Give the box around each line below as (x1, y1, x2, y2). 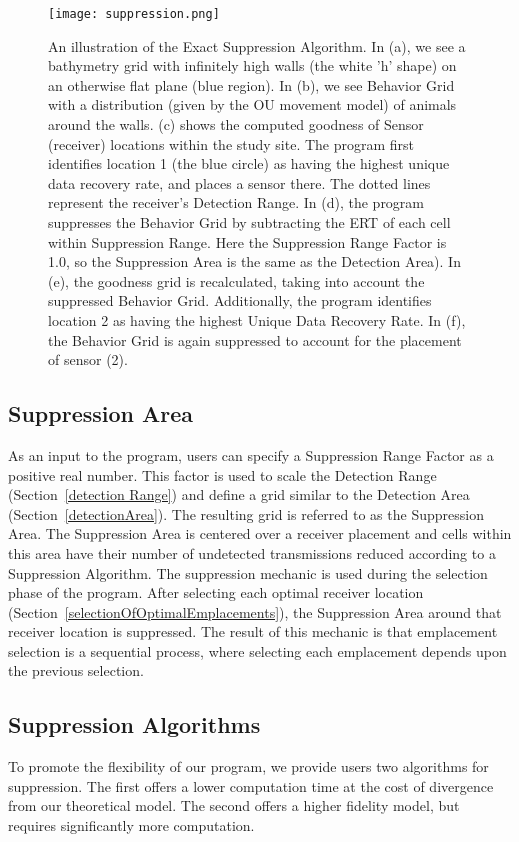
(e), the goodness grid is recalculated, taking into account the (48, 270, 425, 291)
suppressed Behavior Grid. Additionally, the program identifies (48, 290, 432, 311)
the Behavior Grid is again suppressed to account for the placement (48, 329, 462, 350)
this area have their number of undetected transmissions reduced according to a (8, 542, 496, 563)
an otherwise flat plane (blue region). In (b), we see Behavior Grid (48, 74, 455, 95)
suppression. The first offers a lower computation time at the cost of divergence (8, 775, 494, 796)
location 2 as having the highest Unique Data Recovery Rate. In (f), (48, 309, 466, 330)
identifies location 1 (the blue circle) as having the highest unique (48, 153, 450, 174)
